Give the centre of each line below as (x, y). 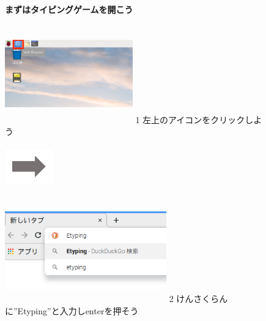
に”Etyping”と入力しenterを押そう (72, 310)
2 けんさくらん (198, 299)
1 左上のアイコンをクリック (190, 119)
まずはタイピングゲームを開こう (69, 9)
